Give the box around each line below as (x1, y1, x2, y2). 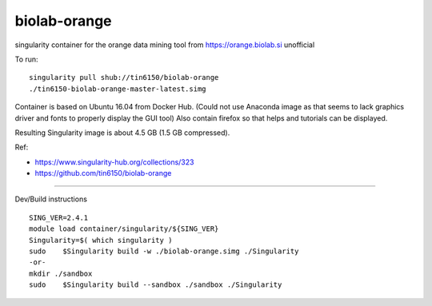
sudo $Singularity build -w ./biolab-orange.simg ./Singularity (29, 247, 299, 256)
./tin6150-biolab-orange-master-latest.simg (29, 84, 207, 93)
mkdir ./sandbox (29, 268, 93, 278)
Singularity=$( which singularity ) (29, 236, 173, 244)
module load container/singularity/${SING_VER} (29, 225, 219, 233)
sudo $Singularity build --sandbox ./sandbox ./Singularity (29, 280, 282, 289)
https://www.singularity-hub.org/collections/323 (34, 157, 194, 167)
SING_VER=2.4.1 (29, 213, 89, 222)
